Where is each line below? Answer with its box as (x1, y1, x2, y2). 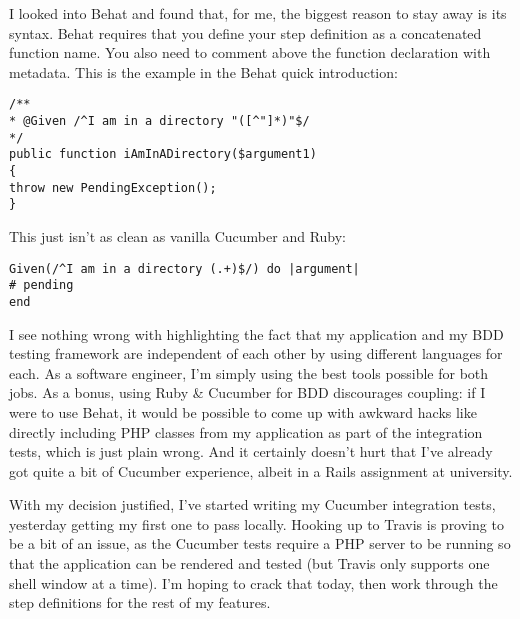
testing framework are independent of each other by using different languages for (9, 343, 503, 364)
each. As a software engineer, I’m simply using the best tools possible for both (9, 362, 489, 383)
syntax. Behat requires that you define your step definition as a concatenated (9, 22, 482, 43)
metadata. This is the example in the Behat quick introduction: (9, 61, 398, 82)
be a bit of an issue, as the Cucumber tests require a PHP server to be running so (9, 533, 511, 554)
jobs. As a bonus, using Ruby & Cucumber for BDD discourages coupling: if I (9, 382, 486, 403)
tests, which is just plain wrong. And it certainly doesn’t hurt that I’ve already (9, 441, 493, 462)
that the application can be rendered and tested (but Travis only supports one (9, 553, 490, 574)
